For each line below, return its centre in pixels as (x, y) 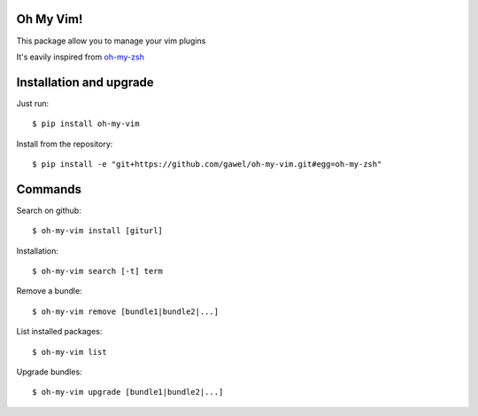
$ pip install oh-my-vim (86, 124)
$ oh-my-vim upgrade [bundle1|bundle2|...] (128, 392)
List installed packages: (59, 332)
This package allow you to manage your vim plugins (111, 41)
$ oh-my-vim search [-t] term (98, 271)
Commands (49, 189)
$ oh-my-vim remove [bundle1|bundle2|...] (126, 311)
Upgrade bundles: (50, 372)
